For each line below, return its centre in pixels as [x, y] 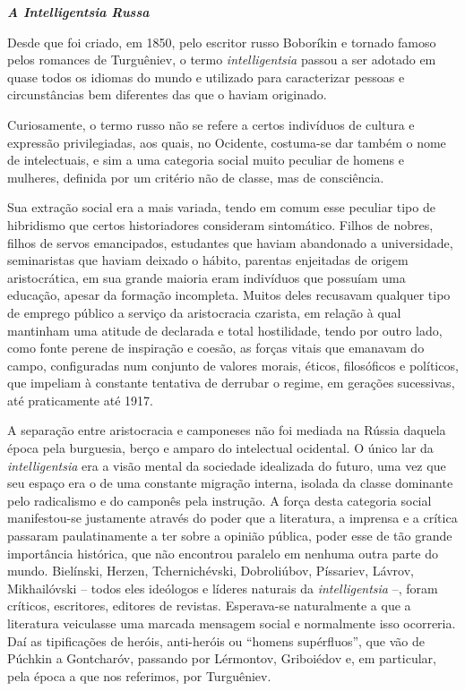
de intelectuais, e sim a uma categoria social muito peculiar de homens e [206, 160]
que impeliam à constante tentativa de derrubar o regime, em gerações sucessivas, [231, 383]
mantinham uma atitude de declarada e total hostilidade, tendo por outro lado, [225, 330]
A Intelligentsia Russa [78, 12]
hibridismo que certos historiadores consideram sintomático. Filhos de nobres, [220, 224]
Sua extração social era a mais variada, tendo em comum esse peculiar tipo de [221, 207]
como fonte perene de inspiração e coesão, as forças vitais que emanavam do [216, 348]
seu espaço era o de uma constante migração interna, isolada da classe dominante [230, 483]
